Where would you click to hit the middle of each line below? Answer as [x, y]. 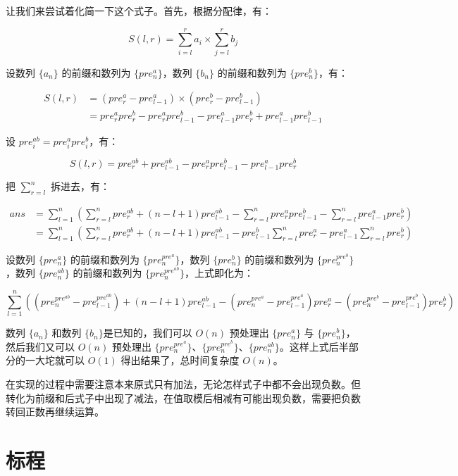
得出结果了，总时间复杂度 [180, 360]
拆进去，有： [81, 186]
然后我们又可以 [40, 346]
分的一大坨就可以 [45, 360]
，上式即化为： [219, 273]
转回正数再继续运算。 [55, 412]
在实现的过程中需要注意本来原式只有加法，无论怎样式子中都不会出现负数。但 [183, 383]
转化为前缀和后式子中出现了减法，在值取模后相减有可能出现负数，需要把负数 [183, 397]
